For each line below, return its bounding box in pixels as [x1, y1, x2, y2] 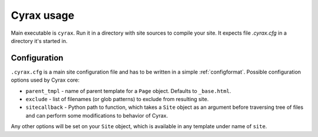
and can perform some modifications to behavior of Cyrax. [25, 112, 168, 119]
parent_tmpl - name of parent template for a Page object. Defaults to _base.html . [25, 87, 231, 94]
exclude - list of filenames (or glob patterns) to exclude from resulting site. [25, 96, 209, 103]
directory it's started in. [11, 37, 68, 44]
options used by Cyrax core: [11, 76, 79, 83]
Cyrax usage [11, 9, 75, 22]
